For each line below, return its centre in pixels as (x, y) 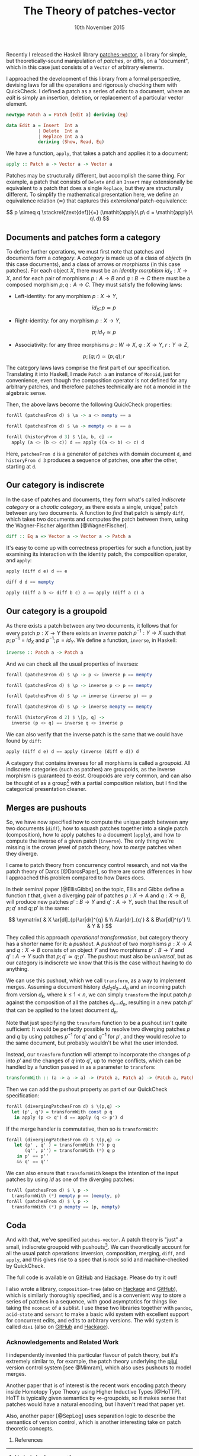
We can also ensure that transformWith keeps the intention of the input (92, 1173)
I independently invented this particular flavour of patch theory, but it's (92, 1355)
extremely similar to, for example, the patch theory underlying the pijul (92, 1362)
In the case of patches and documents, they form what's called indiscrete (96, 499)
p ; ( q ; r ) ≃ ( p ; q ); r (104, 356)
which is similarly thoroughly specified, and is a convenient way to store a (96, 1295)
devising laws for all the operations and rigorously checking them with (92, 85)
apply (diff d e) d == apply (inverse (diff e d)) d (73, 751)
